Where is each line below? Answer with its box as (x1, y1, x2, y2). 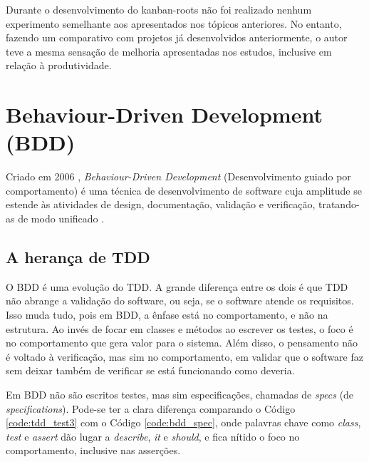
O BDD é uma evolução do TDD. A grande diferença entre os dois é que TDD (6, 279, 348, 294)
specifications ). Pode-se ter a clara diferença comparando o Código (6, 401, 296, 416)
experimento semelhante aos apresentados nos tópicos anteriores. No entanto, (6, 16, 342, 31)
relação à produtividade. (6, 58, 112, 73)
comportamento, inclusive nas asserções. (6, 443, 181, 458)
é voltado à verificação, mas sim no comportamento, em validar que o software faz (6, 349, 363, 364)
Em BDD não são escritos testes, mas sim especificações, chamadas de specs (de (6, 387, 354, 402)
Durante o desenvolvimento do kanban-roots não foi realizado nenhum (6, 2, 312, 16)
